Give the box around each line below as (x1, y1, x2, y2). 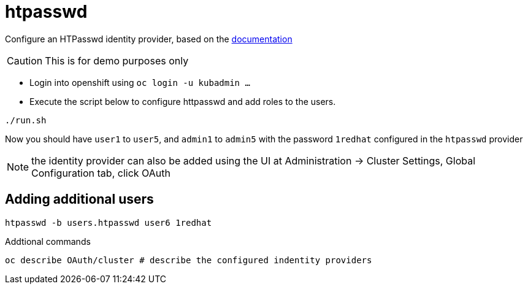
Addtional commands (5, 236, 91, 247)
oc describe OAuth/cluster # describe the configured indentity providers (5, 255, 372, 265)
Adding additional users (5, 191, 154, 207)
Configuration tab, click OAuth (31, 166, 170, 179)
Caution (7, 54, 43, 67)
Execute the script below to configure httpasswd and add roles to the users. (29, 96, 336, 107)
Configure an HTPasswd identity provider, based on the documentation (5, 33, 293, 44)
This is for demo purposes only (45, 54, 189, 67)
